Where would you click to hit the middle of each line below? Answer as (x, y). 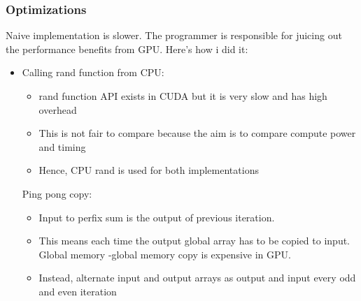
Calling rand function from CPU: (93, 72)
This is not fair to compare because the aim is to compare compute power (197, 133)
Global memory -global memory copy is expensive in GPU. (165, 254)
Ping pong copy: (57, 193)
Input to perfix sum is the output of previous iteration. (157, 217)
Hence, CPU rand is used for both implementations (149, 170)
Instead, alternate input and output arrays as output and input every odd (197, 278)
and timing (62, 146)
